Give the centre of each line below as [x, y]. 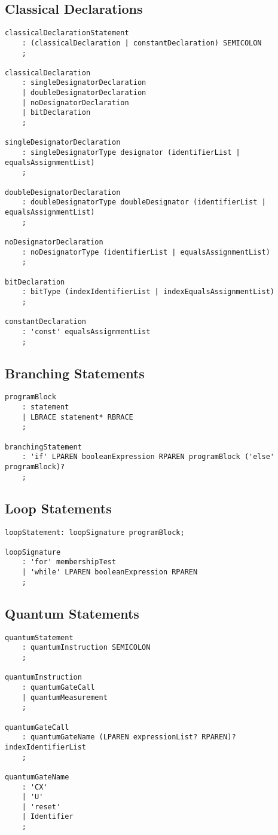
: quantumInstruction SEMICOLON [86, 648]
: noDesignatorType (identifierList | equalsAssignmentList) [146, 252]
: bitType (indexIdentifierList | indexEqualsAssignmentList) [148, 292]
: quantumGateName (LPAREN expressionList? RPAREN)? [129, 737]
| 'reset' [41, 807]
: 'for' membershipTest [69, 562]
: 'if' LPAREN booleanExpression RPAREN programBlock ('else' [148, 457]
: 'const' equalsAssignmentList [86, 331]
